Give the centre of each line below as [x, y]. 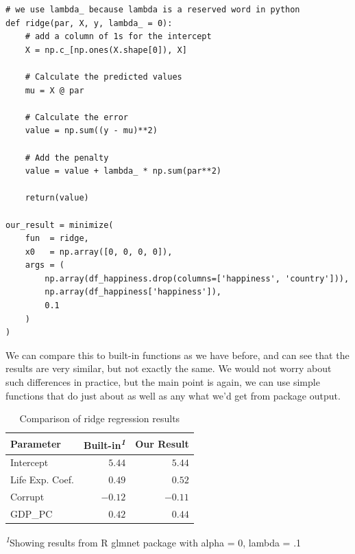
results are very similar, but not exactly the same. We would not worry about [169, 368]
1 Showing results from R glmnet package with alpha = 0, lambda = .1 [154, 541]
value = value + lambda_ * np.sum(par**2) [123, 171]
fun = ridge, [57, 239]
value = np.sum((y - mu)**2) [91, 131]
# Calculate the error [76, 117]
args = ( [45, 265]
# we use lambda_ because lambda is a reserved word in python [153, 10]
